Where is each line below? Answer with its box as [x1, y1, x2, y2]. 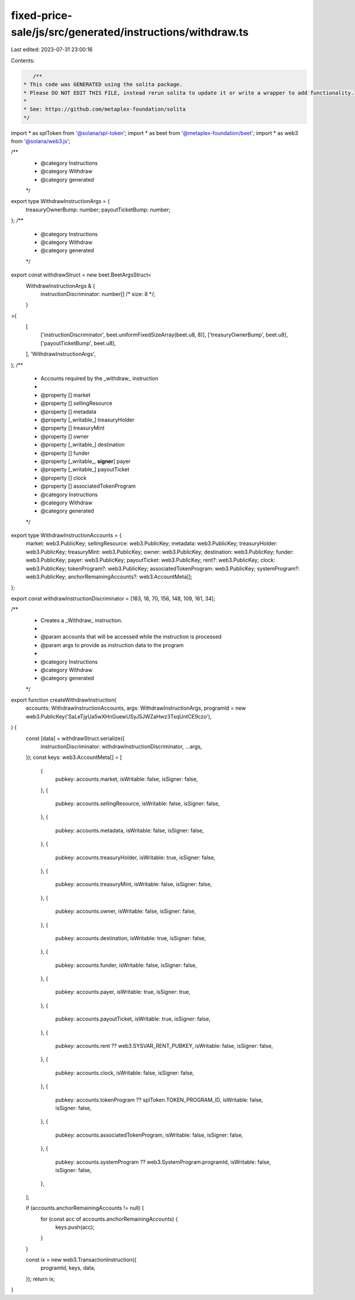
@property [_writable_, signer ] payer [40, 458, 131, 465]
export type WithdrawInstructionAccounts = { [11, 532, 122, 539]
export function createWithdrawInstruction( [11, 696, 117, 704]
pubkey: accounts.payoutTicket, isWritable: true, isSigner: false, [55, 1015, 211, 1022]
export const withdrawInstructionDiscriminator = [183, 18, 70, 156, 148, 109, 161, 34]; [11, 595, 215, 602]
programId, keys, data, [40, 1264, 96, 1272]
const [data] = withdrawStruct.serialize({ [25, 735, 125, 742]
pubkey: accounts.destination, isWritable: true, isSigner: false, [55, 934, 206, 941]
